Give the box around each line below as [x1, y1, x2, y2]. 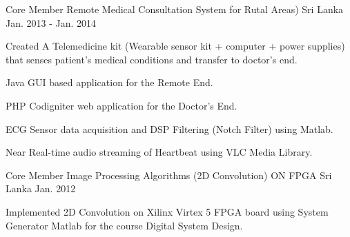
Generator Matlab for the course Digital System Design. [6, 218, 243, 232]
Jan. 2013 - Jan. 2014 [6, 15, 97, 30]
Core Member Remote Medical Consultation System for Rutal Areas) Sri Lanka [6, 2, 344, 16]
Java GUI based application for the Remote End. [6, 75, 213, 90]
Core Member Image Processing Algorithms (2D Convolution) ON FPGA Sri [6, 167, 332, 182]
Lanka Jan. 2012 [6, 181, 76, 196]
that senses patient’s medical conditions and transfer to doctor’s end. [6, 52, 298, 66]
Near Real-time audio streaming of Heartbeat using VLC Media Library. [6, 145, 313, 159]
